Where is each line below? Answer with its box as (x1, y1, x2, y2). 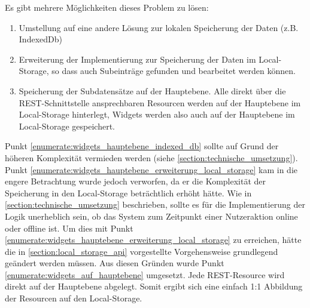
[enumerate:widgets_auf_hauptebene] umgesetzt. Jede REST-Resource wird (5, 268, 285, 281)
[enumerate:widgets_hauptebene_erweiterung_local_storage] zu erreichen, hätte (5, 233, 302, 246)
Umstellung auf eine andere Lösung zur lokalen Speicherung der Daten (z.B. (19, 21, 299, 33)
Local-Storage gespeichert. (19, 119, 115, 132)
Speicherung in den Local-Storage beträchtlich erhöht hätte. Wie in (5, 186, 252, 199)
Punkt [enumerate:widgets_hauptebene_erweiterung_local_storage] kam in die (5, 163, 297, 175)
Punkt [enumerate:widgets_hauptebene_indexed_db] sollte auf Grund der (5, 140, 279, 152)
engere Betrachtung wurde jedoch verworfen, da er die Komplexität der (5, 175, 266, 187)
